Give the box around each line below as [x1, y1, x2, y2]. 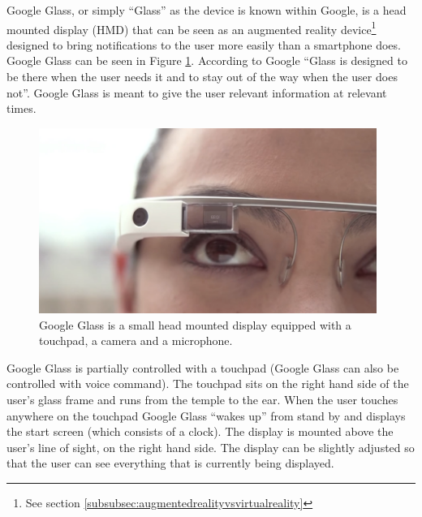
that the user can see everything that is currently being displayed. [6, 455, 334, 472]
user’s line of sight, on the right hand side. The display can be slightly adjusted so [6, 438, 415, 455]
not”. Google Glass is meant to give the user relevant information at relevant [6, 84, 387, 101]
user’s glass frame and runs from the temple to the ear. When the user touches [6, 390, 398, 407]
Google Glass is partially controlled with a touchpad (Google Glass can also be [6, 359, 399, 376]
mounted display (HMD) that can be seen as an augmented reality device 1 [6, 18, 377, 37]
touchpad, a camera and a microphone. [39, 332, 233, 349]
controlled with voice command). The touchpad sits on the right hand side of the [6, 375, 409, 392]
